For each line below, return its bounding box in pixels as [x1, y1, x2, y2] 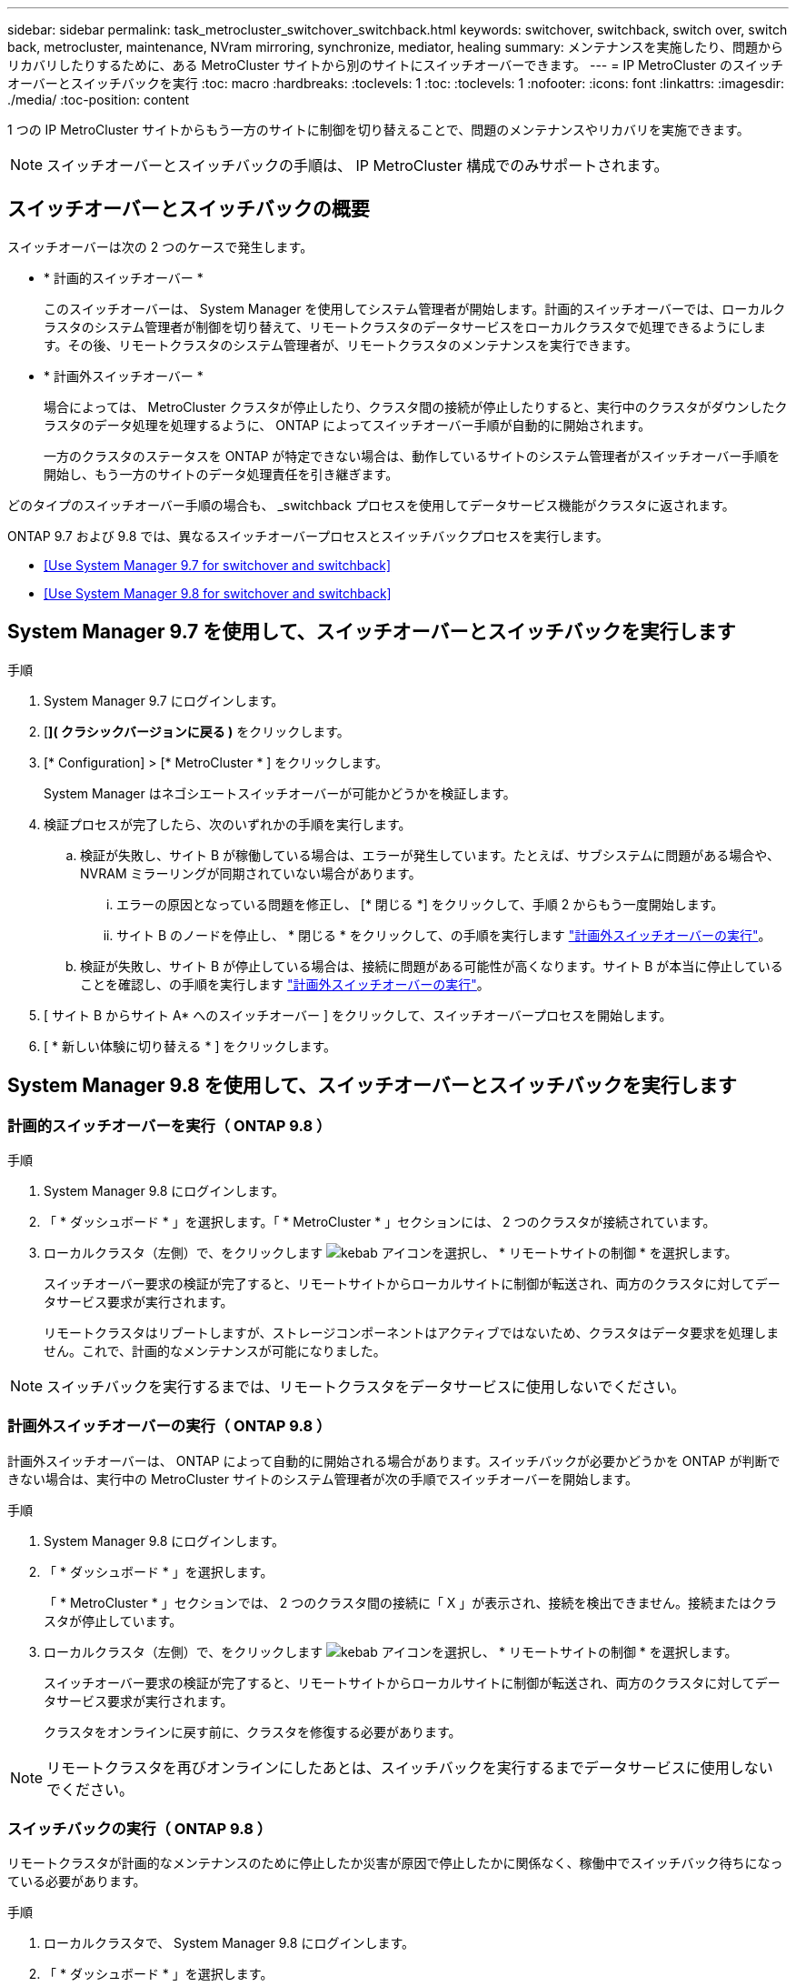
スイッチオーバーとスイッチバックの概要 [7, 197, 370, 221]
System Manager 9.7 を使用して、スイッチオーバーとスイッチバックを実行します [7, 620, 736, 644]
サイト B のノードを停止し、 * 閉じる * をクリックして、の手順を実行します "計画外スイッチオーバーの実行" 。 [116, 927, 771, 943]
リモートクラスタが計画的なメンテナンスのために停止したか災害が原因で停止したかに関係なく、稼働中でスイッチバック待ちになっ [7, 1855, 783, 1871]
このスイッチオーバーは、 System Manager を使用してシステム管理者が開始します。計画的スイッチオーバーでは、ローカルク [44, 300, 786, 316]
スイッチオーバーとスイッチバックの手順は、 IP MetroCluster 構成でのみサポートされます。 [46, 156, 669, 175]
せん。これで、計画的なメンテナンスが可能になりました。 [44, 1342, 386, 1359]
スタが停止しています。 [44, 1612, 183, 1629]
